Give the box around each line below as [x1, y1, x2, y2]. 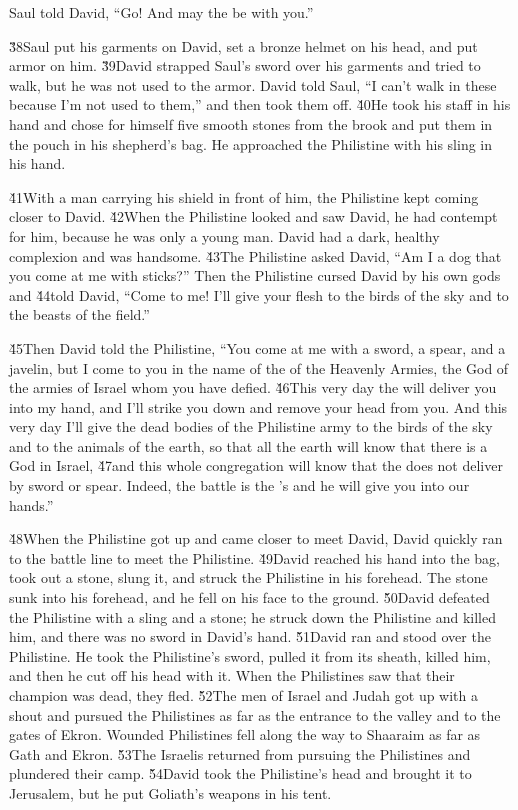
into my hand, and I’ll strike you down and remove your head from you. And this [9, 396, 508, 417]
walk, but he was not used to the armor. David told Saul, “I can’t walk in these [9, 74, 497, 95]
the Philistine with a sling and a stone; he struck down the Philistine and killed [9, 606, 496, 627]
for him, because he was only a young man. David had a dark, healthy [9, 225, 440, 246]
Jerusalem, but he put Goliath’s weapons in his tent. [9, 782, 332, 803]
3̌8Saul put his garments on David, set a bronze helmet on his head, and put [9, 35, 478, 56]
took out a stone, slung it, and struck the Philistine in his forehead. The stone [9, 567, 488, 588]
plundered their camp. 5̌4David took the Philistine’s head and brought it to [9, 763, 472, 784]
